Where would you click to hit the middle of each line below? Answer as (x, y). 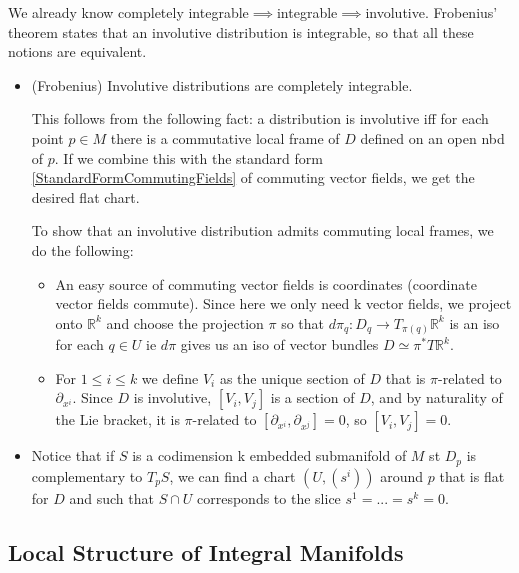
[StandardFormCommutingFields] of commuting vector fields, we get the (253, 177)
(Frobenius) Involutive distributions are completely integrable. (222, 84)
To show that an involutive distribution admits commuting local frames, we (262, 230)
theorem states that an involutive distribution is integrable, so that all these (241, 31)
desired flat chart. (85, 196)
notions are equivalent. (77, 51)
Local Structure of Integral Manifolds (206, 551)
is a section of (312, 397)
